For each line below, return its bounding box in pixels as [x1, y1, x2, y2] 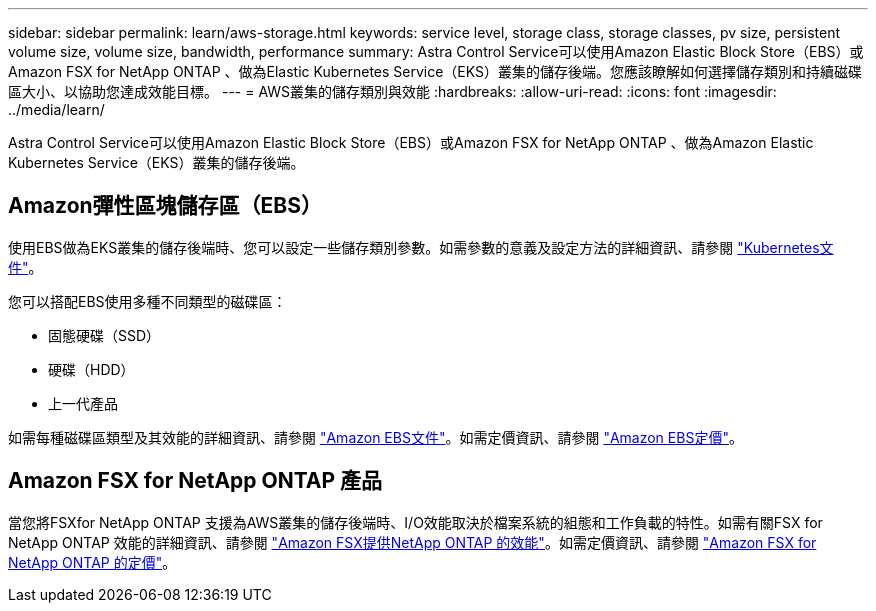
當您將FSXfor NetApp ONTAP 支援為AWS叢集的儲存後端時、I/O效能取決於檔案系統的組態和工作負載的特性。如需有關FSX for [8, 513, 823, 531]
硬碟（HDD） [48, 360, 135, 378]
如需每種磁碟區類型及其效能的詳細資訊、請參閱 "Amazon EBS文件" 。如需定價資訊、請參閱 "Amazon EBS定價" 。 [8, 428, 743, 446]
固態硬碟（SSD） [48, 326, 161, 344]
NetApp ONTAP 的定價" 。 [8, 553, 177, 571]
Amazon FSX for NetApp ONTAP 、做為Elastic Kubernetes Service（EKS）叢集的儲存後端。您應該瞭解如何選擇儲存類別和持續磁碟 [8, 63, 863, 80]
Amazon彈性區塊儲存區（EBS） [8, 193, 322, 219]
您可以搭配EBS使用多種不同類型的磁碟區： [8, 292, 287, 310]
